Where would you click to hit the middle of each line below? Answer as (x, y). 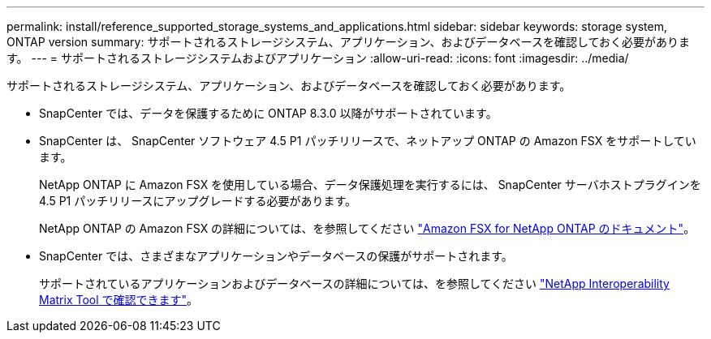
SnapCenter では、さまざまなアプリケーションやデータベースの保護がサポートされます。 (276, 256)
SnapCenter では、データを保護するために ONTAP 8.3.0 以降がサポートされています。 (268, 113)
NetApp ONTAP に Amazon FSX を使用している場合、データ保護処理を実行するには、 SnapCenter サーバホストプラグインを (370, 185)
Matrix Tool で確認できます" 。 (119, 300)
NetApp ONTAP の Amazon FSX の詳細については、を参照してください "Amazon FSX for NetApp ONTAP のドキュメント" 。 (367, 228)
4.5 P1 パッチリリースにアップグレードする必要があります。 (198, 201)
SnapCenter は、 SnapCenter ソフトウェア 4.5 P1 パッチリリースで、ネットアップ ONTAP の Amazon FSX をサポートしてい (368, 141)
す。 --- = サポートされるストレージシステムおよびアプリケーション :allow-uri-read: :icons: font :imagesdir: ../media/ (318, 58)
